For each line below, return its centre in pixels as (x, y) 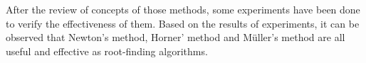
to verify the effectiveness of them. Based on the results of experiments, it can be (183, 23)
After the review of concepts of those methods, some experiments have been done (183, 9)
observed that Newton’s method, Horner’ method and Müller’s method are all (176, 37)
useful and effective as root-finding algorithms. (107, 51)
